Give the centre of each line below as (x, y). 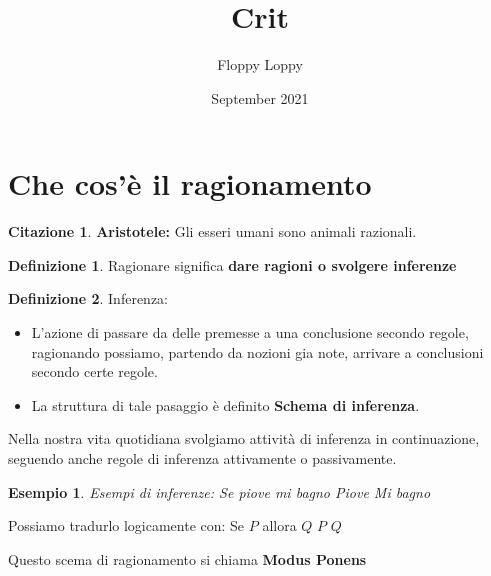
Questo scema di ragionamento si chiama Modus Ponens (187, 558)
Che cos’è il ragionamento (190, 183)
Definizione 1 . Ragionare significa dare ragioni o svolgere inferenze (232, 264)
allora (279, 525)
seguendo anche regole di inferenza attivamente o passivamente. (202, 458)
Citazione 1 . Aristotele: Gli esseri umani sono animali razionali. (212, 231)
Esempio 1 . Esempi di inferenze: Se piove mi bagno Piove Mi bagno (219, 491)
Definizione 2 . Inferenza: (88, 298)
